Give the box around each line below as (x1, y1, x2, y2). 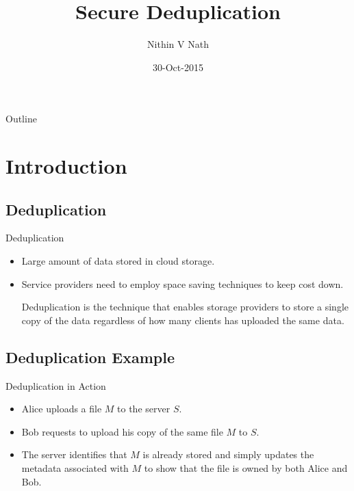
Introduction (5, 152, 127, 180)
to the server (117, 401, 170, 416)
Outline (5, 111, 37, 126)
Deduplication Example (5, 346, 175, 367)
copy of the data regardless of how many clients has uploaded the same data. (21, 313, 344, 327)
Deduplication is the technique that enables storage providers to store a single (21, 300, 349, 314)
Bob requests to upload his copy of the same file (21, 424, 223, 438)
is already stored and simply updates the (142, 447, 314, 462)
